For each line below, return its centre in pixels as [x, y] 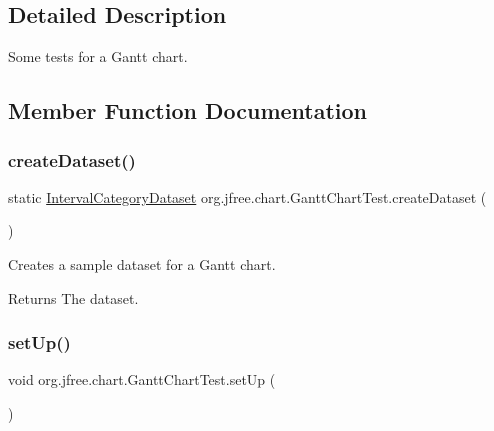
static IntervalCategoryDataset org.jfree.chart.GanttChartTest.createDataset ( [247, 196]
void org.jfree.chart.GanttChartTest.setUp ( [142, 379]
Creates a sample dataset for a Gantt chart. [142, 263]
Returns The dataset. [73, 297]
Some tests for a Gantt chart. [98, 56]
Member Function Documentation [188, 110]
